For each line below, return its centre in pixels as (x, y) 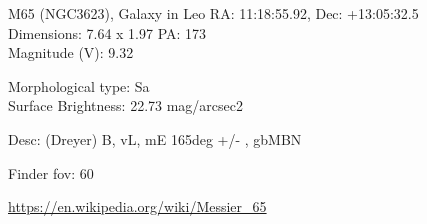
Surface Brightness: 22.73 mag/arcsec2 (126, 105)
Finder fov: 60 (51, 172)
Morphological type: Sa (79, 85)
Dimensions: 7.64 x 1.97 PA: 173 (107, 32)
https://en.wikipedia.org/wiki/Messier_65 (137, 206)
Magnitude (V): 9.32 (71, 52)
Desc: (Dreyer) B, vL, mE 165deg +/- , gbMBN (155, 138)
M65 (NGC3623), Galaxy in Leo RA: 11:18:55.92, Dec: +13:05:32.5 (213, 13)
